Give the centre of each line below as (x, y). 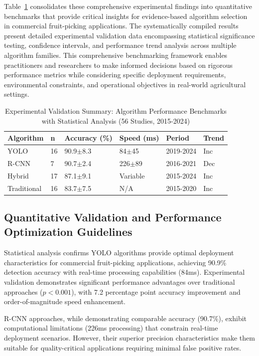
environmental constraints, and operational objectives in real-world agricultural (125, 84)
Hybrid (18, 175)
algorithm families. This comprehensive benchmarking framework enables (116, 55)
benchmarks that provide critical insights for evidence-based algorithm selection (126, 16)
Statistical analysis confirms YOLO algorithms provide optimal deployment (119, 253)
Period (178, 138)
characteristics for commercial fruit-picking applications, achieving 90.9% (115, 262)
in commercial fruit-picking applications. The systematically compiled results (121, 26)
